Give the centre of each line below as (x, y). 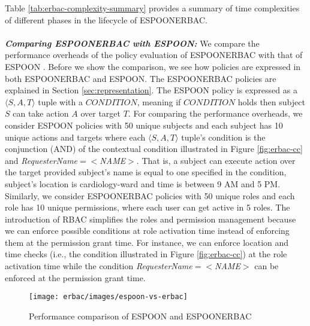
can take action (41, 113)
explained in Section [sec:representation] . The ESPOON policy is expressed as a (151, 90)
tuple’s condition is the (223, 137)
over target (100, 113)
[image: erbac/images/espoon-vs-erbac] (108, 297)
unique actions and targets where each (75, 137)
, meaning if (159, 101)
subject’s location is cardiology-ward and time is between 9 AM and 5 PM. (143, 183)
